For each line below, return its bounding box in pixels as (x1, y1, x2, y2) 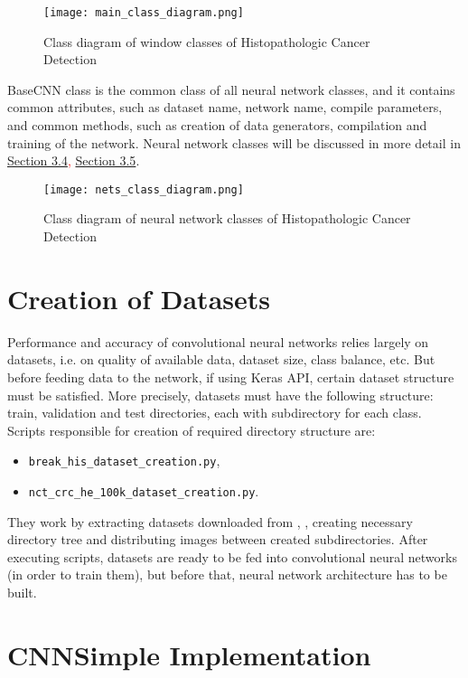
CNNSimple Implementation (7, 636, 371, 673)
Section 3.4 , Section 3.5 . (7, 151, 140, 170)
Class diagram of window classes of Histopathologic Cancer (43, 32, 370, 51)
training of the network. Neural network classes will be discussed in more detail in (7, 133, 461, 152)
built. (7, 583, 37, 602)
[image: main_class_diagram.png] (43, 6, 244, 19)
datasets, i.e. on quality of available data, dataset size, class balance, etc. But (7, 350, 435, 369)
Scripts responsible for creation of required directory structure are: (7, 420, 376, 439)
